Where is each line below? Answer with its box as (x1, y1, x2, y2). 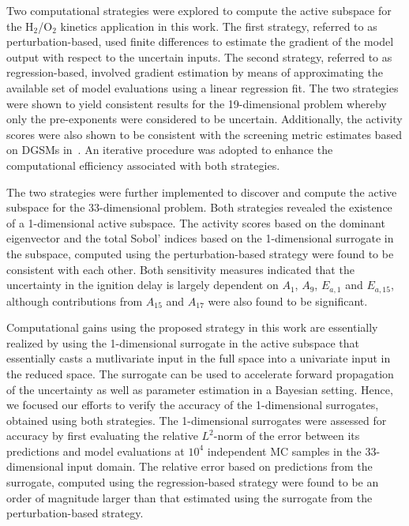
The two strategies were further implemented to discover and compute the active (6, 183, 397, 200)
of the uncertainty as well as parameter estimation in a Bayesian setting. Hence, (6, 381, 393, 397)
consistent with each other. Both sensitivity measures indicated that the (6, 261, 355, 277)
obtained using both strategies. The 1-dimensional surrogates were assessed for (6, 411, 387, 428)
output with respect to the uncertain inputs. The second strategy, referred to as (6, 48, 392, 65)
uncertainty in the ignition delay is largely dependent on (6, 276, 279, 293)
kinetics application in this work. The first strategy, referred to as (60, 17, 377, 34)
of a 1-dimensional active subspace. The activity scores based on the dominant (6, 214, 385, 231)
